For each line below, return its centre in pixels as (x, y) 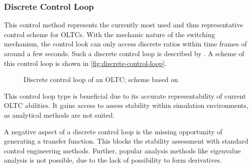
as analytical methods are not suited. (59, 115)
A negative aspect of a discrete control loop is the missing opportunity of (113, 131)
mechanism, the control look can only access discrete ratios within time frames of (126, 44)
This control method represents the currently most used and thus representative (124, 25)
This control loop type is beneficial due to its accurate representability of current (125, 95)
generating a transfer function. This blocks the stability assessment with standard (126, 141)
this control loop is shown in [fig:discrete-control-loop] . (85, 63)
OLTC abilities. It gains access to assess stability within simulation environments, (126, 105)
